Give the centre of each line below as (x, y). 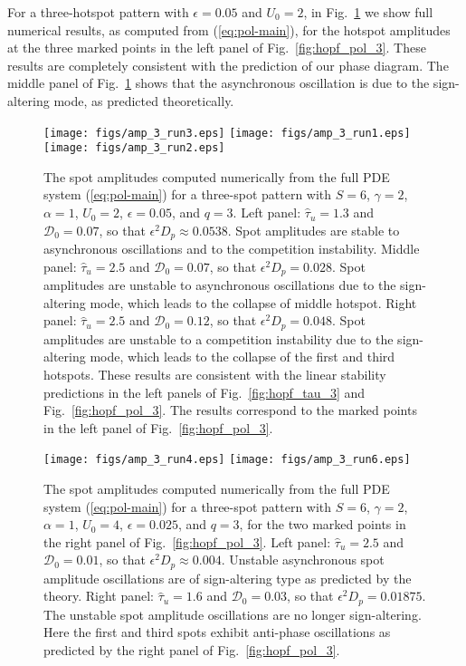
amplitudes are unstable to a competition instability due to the (219, 338)
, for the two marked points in (323, 524)
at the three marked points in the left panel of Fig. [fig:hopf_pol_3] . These (217, 48)
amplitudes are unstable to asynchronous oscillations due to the (220, 285)
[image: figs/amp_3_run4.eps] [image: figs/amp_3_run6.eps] (227, 460)
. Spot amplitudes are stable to (314, 230)
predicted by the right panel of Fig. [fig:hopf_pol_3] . (192, 650)
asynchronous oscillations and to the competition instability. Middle (232, 249)
